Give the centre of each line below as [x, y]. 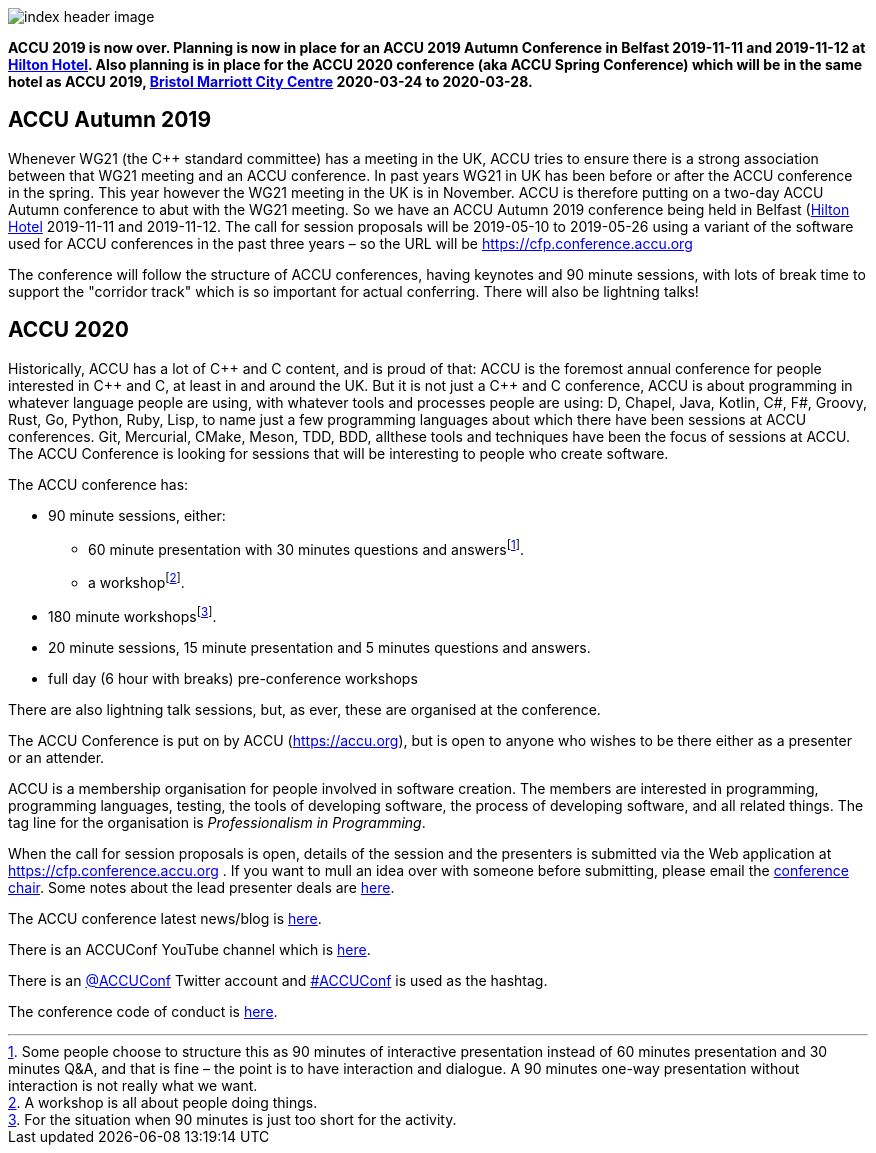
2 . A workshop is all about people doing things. [163, 1102]
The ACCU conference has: [98, 484]
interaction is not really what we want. [133, 1085]
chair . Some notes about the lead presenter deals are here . [201, 887]
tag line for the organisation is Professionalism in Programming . [217, 822]
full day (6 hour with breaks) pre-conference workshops [233, 678]
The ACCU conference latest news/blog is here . [165, 918]
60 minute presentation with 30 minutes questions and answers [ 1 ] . [306, 547]
